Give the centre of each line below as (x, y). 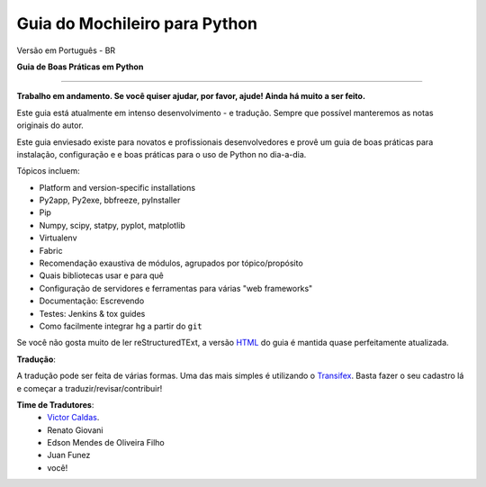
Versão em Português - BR (66, 50)
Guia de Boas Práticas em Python (80, 67)
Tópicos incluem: (48, 171)
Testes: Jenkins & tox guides (92, 313)
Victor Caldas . (73, 418)
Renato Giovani (75, 430)
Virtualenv (58, 238)
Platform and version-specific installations (117, 187)
